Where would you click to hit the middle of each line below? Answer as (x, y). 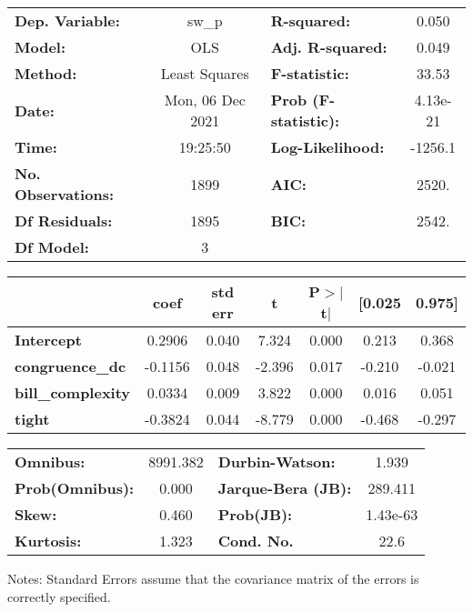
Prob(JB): (255, 514)
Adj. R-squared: (329, 47)
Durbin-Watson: (277, 462)
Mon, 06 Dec (205, 100)
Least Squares (205, 73)
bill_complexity (73, 392)
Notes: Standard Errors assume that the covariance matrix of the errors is (213, 578)
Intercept (48, 340)
